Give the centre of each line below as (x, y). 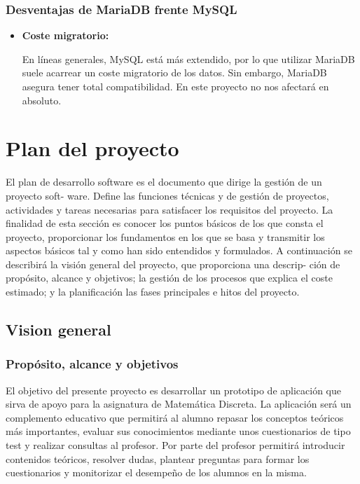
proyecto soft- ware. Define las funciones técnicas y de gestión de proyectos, (167, 195)
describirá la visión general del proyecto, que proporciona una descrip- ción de (173, 264)
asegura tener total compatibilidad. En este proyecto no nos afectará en (175, 86)
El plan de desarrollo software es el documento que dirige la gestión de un (164, 182)
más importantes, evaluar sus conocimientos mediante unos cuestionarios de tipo (178, 431)
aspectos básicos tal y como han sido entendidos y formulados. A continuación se (179, 250)
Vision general (58, 330)
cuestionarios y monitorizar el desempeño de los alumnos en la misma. (156, 472)
